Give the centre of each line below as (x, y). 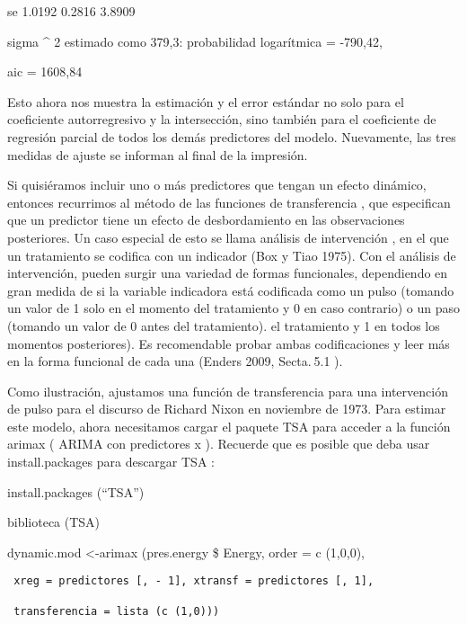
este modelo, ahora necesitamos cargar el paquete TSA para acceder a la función (229, 426)
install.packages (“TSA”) (76, 491)
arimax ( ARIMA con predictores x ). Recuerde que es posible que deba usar (219, 444)
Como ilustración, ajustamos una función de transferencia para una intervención (228, 391)
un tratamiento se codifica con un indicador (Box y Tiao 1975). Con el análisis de (232, 255)
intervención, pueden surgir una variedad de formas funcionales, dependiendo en (228, 273)
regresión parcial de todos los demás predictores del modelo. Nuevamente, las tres (232, 136)
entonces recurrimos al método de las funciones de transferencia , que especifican (229, 202)
